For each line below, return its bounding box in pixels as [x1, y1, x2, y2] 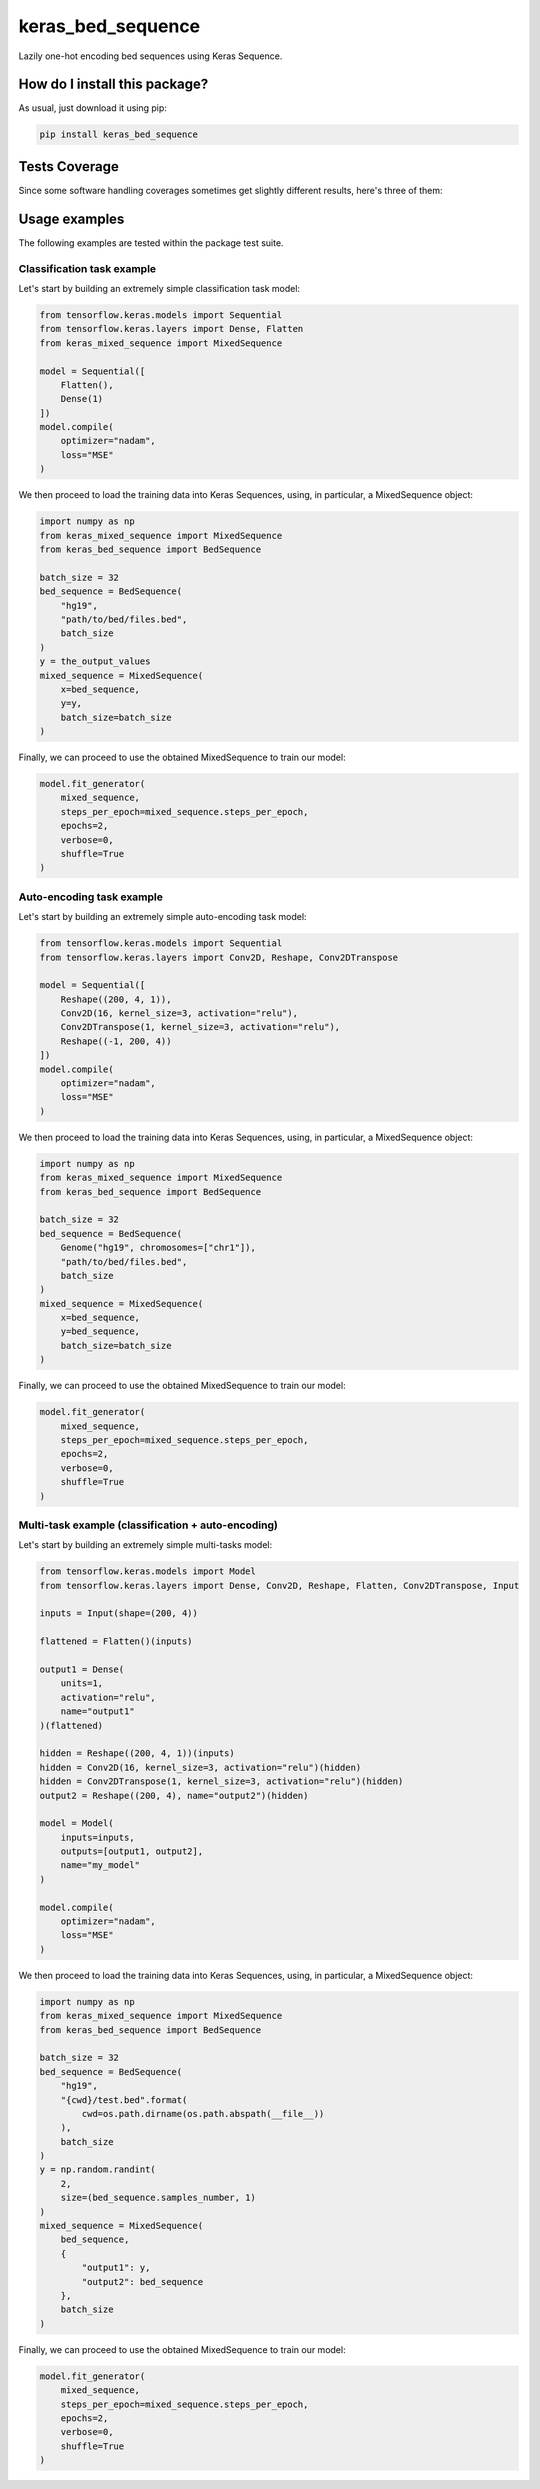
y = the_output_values [39, 656, 151, 667]
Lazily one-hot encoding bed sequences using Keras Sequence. [18, 50, 283, 62]
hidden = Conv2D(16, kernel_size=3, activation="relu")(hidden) [39, 1761, 362, 1773]
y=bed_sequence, [60, 1326, 140, 1337]
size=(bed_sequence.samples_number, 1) [60, 2192, 257, 2204]
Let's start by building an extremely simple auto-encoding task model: [18, 911, 307, 923]
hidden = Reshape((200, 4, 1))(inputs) [39, 1748, 235, 1759]
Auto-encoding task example [18, 890, 164, 904]
